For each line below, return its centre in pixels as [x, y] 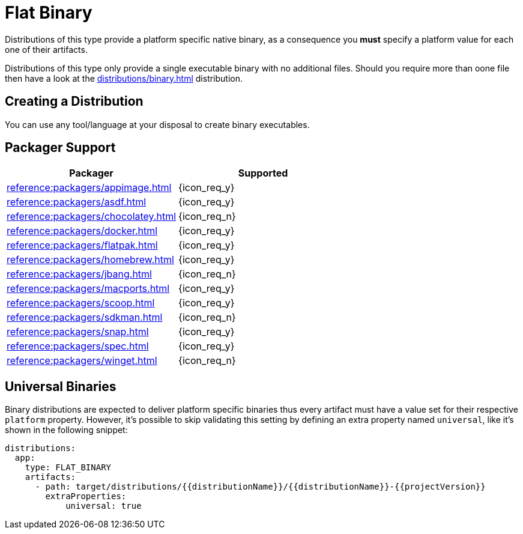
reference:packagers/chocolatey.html [92, 217]
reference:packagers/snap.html [78, 332]
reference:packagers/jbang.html [79, 274]
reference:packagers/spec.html [78, 346]
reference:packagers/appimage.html [89, 188]
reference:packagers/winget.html [82, 361]
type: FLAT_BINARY [68, 468]
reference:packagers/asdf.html [77, 202]
